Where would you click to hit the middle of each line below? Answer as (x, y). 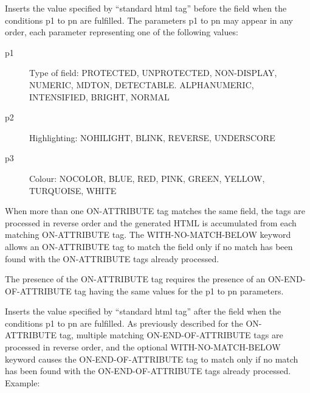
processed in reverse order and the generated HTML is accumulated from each (151, 222)
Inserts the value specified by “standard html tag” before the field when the (146, 8)
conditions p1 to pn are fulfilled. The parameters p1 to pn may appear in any (149, 20)
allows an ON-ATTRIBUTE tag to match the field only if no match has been (149, 246)
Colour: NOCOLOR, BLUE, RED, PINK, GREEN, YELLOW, (147, 178)
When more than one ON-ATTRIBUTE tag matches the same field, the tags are (155, 211)
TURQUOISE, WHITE (73, 190)
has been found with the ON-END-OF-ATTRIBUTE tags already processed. (148, 371)
